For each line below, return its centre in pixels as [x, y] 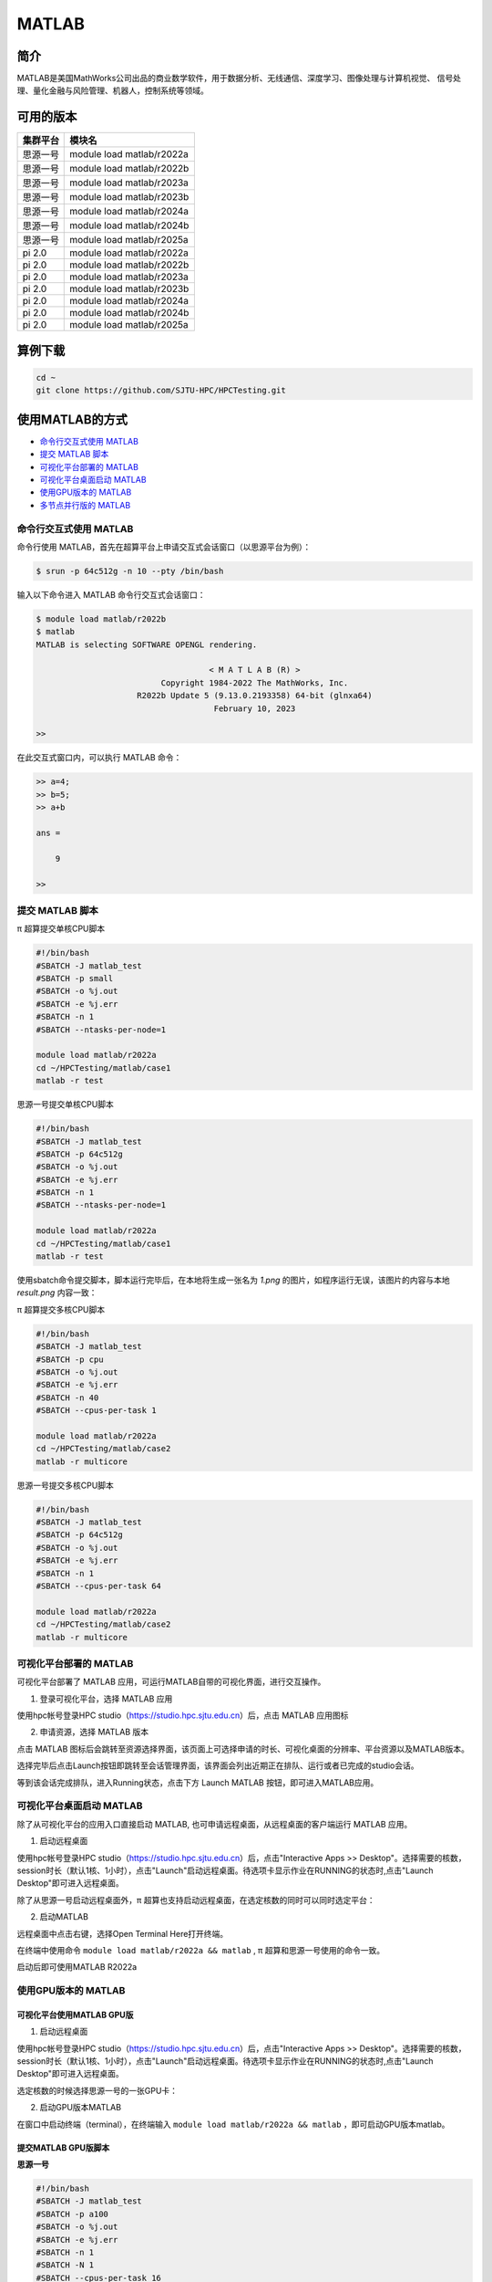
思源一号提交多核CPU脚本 [65, 1485]
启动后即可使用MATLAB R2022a [77, 1967]
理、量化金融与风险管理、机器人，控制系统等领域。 [113, 90]
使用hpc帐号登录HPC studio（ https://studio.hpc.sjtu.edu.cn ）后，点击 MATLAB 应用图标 [183, 1715]
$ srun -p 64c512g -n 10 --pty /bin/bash [130, 571]
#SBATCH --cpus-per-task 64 [98, 1586]
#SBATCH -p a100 [72, 2214]
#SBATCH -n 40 [67, 1397]
